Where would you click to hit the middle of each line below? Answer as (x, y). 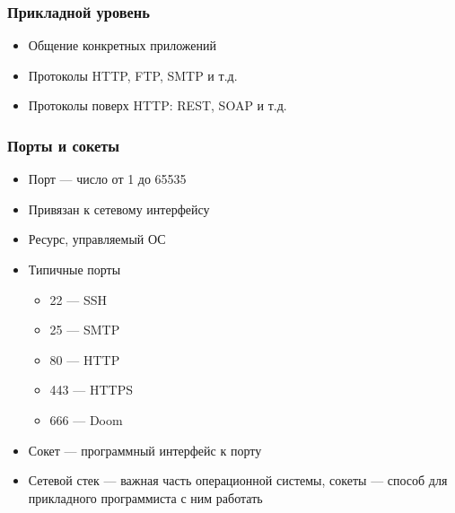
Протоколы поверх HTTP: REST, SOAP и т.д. (157, 105)
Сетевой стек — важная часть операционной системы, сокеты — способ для (238, 480)
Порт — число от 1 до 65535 (107, 179)
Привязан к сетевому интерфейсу (119, 209)
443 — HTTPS (91, 390)
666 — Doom (86, 419)
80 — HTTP (85, 359)
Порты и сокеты (64, 145)
